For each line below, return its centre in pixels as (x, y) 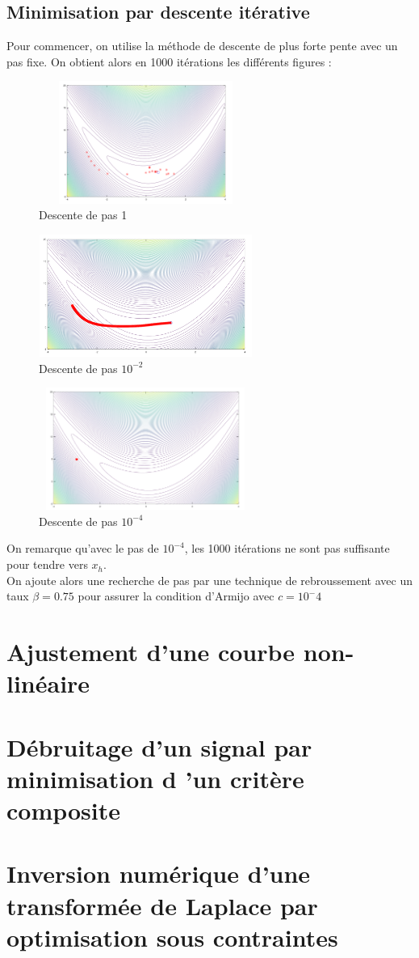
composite (64, 810)
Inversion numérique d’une (159, 873)
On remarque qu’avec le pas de (83, 548)
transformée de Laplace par (162, 905)
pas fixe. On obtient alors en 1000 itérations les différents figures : (169, 61)
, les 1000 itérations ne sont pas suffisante (287, 548)
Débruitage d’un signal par (159, 746)
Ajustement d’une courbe (151, 652)
